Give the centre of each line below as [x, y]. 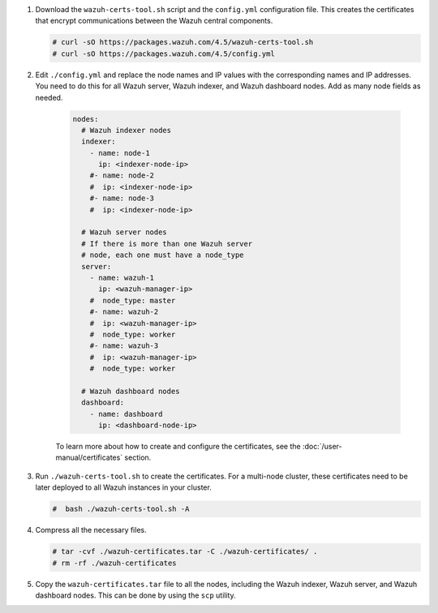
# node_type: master [133, 300]
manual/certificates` [89, 457]
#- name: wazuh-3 [124, 346]
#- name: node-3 [122, 198]
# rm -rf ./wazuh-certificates [115, 563]
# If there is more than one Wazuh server [167, 244]
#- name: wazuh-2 [124, 312]
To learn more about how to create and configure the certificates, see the [178, 447]
